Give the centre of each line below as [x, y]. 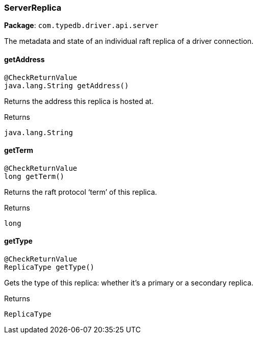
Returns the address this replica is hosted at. [79, 101]
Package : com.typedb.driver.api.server [81, 25]
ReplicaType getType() [49, 267]
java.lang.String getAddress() [67, 85]
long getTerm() [34, 176]
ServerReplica [33, 8]
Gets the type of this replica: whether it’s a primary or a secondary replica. [129, 283]
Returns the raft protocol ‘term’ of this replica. [81, 192]
